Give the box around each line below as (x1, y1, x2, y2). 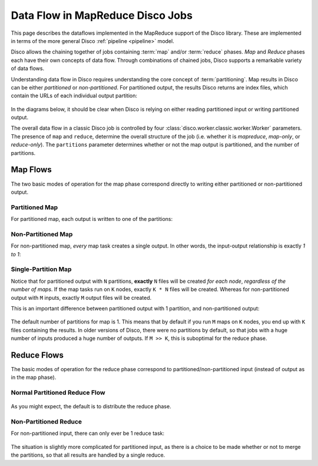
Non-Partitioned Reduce (11, 418, 82, 426)
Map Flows (11, 165, 52, 175)
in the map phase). (11, 374, 57, 381)
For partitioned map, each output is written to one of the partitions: (11, 216, 173, 223)
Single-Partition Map (11, 265, 72, 273)
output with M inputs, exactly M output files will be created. (11, 294, 152, 301)
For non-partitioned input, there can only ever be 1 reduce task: (11, 430, 165, 437)
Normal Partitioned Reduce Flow (11, 389, 105, 397)
